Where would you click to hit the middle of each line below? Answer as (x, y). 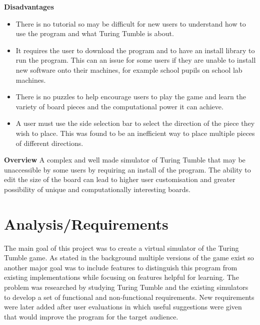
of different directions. (49, 143)
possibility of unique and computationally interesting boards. (97, 189)
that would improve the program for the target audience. (91, 316)
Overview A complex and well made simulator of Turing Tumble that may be (125, 160)
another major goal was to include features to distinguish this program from (121, 267)
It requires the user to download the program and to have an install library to (135, 50)
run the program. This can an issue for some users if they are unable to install (136, 60)
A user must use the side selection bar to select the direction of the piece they (135, 123)
